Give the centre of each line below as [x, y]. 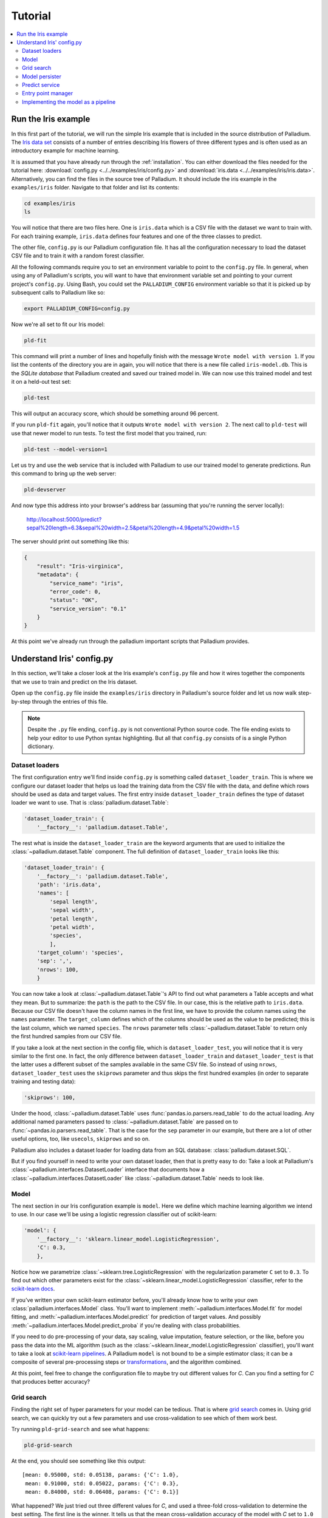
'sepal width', [72, 910]
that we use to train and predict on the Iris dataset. [74, 682]
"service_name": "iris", [87, 583]
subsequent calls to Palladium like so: [58, 293]
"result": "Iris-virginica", [80, 566]
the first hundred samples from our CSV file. [67, 1036]
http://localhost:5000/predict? [64, 519]
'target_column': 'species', [80, 953]
